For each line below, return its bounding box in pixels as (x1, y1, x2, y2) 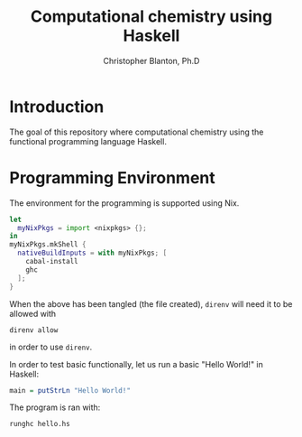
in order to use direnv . (9, 341, 93, 352)
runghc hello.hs (9, 420, 70, 429)
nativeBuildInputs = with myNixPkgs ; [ (17, 248, 168, 258)
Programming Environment (9, 167, 216, 188)
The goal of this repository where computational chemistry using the (9, 126, 264, 137)
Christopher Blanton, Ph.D (103, 55, 200, 66)
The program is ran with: (9, 402, 101, 413)
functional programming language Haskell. (9, 135, 167, 146)
